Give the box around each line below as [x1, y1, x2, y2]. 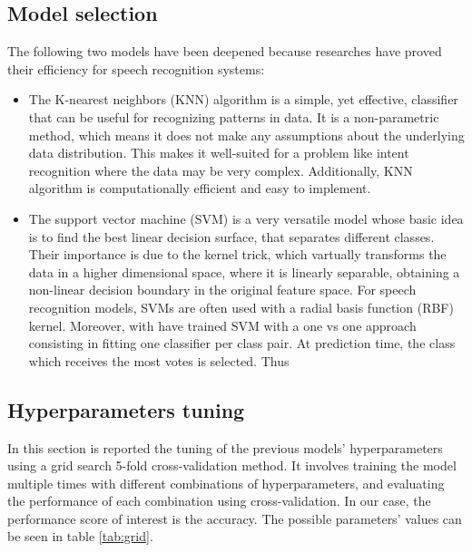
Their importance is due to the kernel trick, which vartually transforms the [28, 245, 447, 264]
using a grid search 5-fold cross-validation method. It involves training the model [7, 456, 457, 475]
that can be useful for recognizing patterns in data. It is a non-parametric [28, 107, 439, 126]
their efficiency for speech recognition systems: [7, 59, 265, 78]
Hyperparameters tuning [7, 395, 245, 423]
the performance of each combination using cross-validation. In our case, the [7, 491, 431, 510]
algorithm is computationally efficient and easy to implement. [28, 179, 371, 198]
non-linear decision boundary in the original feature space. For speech [28, 280, 417, 299]
